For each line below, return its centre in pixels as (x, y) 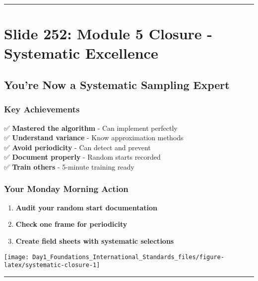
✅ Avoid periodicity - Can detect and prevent (77, 147)
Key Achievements (42, 109)
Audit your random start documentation (87, 207)
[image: (17, 257)
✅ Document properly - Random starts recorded (82, 157)
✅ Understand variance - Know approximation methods (94, 138)
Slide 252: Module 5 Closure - (108, 34)
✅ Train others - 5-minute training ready (69, 166)
